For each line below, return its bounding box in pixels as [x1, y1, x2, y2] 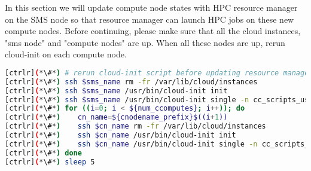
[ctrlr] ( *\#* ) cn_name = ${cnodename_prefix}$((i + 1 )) [5, 113, 228, 122]
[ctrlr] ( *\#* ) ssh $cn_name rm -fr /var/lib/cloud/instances [5, 122, 266, 131]
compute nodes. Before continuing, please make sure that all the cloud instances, [5, 25, 301, 37]
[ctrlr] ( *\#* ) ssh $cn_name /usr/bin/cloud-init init [5, 131, 236, 140]
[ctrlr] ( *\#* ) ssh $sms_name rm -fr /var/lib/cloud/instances [5, 77, 258, 86]
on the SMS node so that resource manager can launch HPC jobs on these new [5, 13, 294, 25]
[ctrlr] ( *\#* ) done [5, 148, 82, 157]
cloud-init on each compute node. [5, 48, 127, 60]
